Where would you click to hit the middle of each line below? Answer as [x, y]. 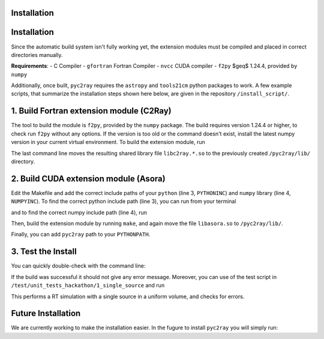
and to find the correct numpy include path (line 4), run [79, 212]
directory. [23, 161]
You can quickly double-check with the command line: [78, 266]
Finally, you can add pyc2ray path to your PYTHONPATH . [81, 235]
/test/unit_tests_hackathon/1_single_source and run [88, 286]
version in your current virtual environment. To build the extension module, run [108, 142]
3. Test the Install [44, 252]
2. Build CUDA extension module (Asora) [88, 178]
